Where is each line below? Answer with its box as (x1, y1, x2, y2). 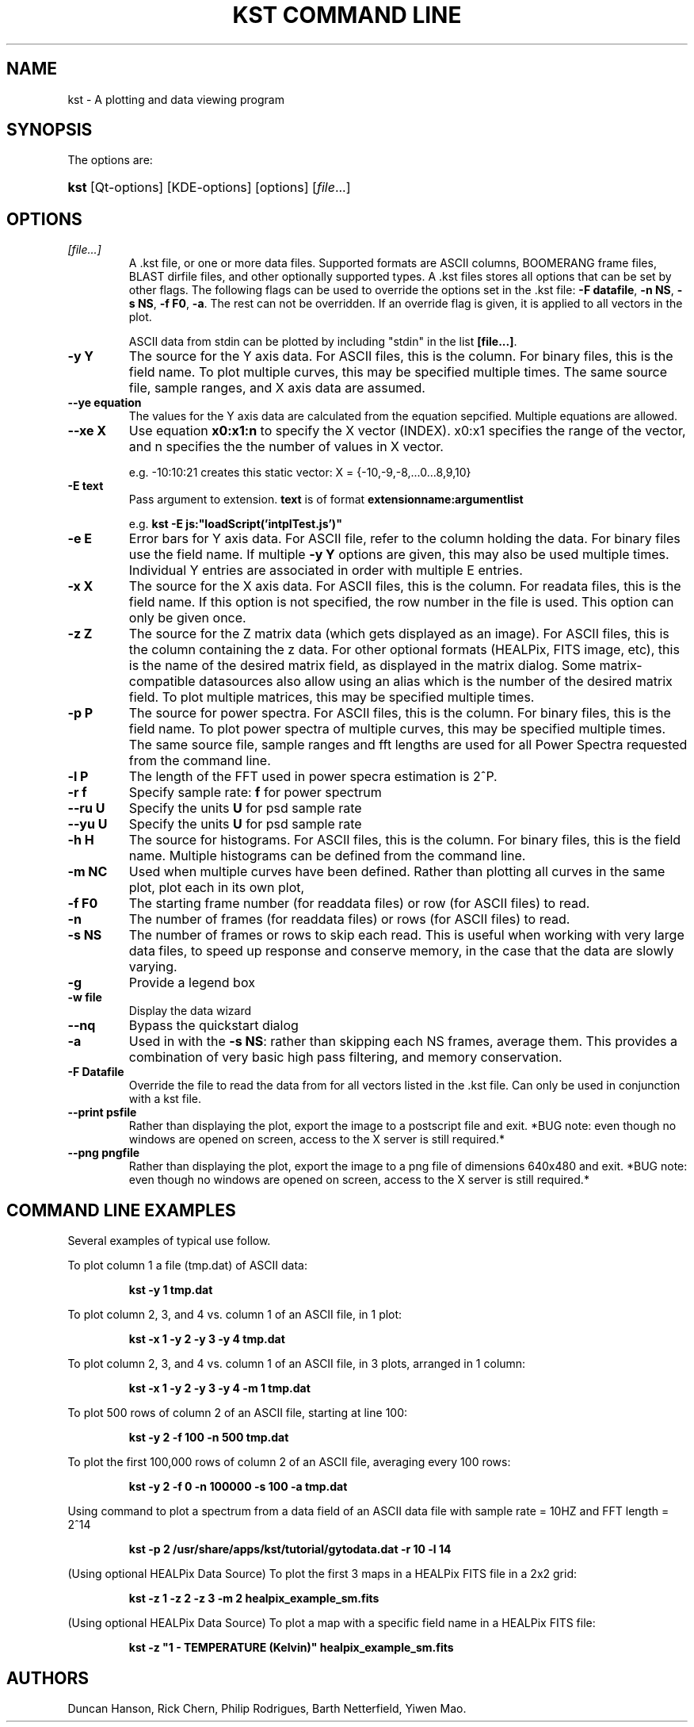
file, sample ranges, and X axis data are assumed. (128, 380, 425, 396)
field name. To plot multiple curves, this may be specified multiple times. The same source (128, 364, 667, 381)
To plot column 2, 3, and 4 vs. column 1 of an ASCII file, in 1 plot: (67, 1308, 402, 1322)
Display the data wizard (128, 1004, 251, 1018)
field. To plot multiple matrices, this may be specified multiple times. (128, 689, 535, 706)
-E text (67, 479, 104, 493)
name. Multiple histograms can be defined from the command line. (128, 848, 526, 864)
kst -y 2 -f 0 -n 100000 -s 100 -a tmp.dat (128, 1480, 348, 1494)
